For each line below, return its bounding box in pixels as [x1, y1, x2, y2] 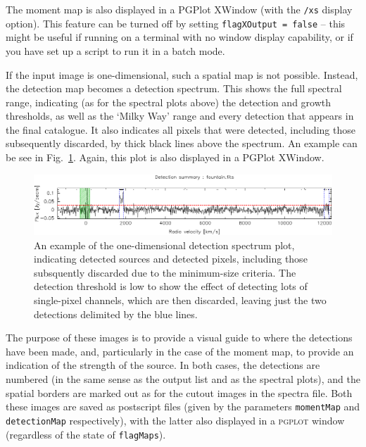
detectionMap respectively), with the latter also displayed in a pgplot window [6, 413, 345, 427]
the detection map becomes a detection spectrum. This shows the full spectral [6, 81, 342, 96]
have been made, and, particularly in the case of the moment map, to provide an [6, 344, 354, 358]
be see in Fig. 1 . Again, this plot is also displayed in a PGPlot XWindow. [6, 150, 324, 165]
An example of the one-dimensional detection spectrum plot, [34, 237, 295, 252]
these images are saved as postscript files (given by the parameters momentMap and [6, 399, 360, 414]
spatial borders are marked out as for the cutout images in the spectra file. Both [6, 385, 353, 400]
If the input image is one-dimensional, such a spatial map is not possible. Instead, [6, 67, 358, 82]
